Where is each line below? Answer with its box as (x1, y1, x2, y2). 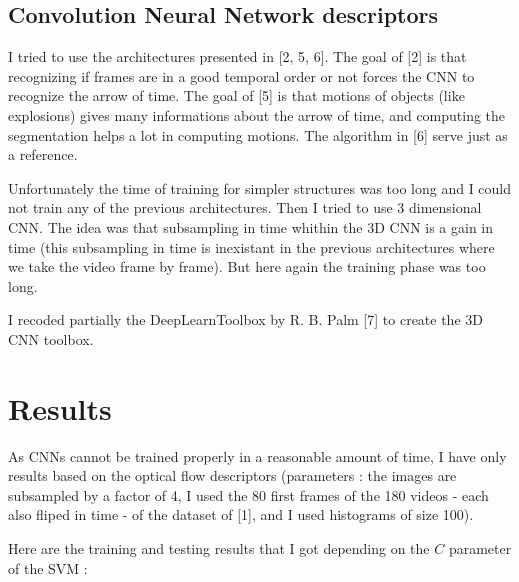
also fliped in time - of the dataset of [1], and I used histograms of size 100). (8, 504, 474, 525)
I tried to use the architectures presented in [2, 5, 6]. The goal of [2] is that (8, 46, 467, 67)
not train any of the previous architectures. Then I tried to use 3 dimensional (8, 197, 482, 218)
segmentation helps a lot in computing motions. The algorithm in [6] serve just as (8, 124, 508, 145)
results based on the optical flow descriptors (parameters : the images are (8, 465, 457, 486)
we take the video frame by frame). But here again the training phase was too (8, 256, 486, 277)
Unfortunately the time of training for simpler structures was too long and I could (8, 177, 512, 198)
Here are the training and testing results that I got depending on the (8, 538, 430, 559)
